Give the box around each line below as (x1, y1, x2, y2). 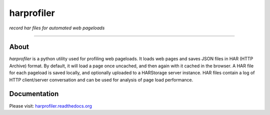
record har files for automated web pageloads (9, 25, 105, 31)
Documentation (9, 90, 59, 98)
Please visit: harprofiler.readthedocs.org (9, 103, 92, 109)
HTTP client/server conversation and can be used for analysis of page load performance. (9, 77, 193, 83)
